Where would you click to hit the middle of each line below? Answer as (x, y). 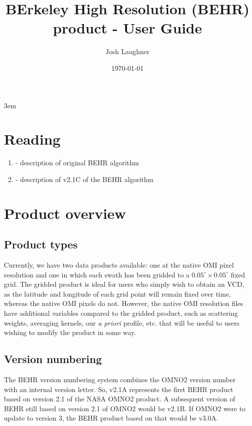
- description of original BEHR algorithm (77, 163)
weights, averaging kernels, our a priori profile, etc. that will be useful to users (122, 322)
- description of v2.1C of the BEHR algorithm (84, 179)
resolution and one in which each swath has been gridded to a (97, 274)
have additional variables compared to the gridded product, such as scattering (121, 313)
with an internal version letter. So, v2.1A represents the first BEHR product (119, 389)
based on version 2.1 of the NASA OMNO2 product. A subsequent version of (120, 399)
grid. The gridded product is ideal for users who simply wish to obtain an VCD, (124, 284)
